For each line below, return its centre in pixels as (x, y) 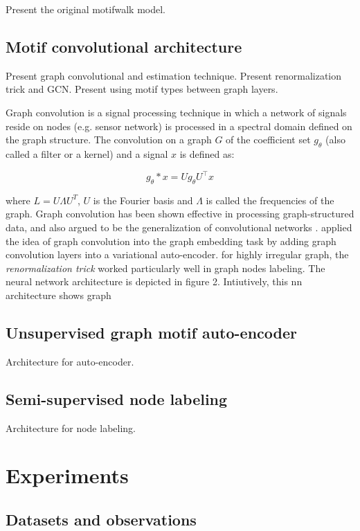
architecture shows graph (58, 295)
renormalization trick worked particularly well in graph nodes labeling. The (165, 268)
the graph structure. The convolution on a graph (109, 139)
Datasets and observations (101, 519)
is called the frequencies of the (270, 200)
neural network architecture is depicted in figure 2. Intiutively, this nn (154, 281)
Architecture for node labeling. (71, 427)
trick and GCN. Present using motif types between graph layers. (142, 89)
